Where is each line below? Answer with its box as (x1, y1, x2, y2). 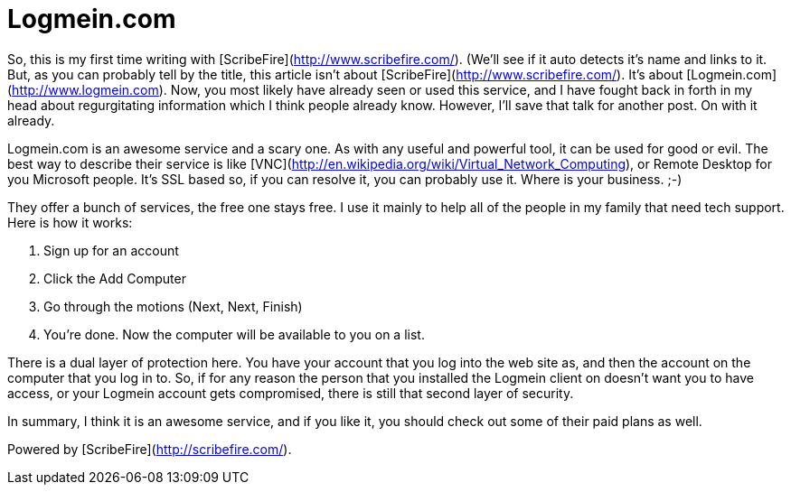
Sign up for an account (43, 242, 179, 258)
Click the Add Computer (43, 270, 186, 286)
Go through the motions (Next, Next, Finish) (43, 298, 303, 314)
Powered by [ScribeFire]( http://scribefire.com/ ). (7, 441, 292, 457)
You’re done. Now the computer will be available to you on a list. (43, 326, 425, 342)
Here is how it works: (7, 214, 133, 230)
